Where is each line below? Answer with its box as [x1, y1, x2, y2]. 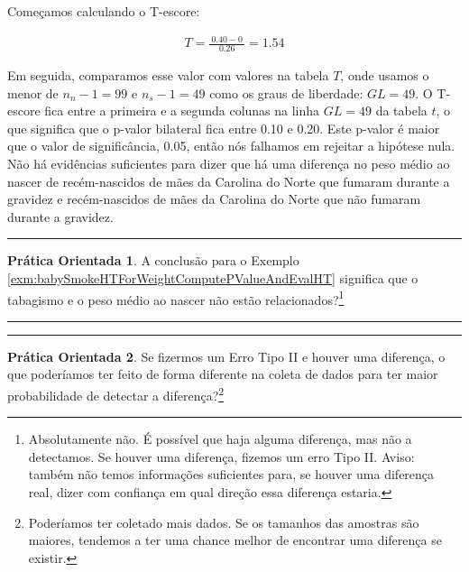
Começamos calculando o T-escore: [7, 2, 200, 20]
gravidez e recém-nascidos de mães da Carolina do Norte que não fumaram [7, 189, 421, 208]
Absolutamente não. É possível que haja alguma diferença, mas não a [28, 429, 412, 448]
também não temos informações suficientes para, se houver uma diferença [28, 465, 435, 484]
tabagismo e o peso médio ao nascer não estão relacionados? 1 [7, 287, 345, 309]
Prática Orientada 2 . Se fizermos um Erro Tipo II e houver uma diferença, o [7, 346, 446, 365]
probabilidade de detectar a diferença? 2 [7, 383, 225, 404]
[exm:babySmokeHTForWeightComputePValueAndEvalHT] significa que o [7, 268, 418, 287]
